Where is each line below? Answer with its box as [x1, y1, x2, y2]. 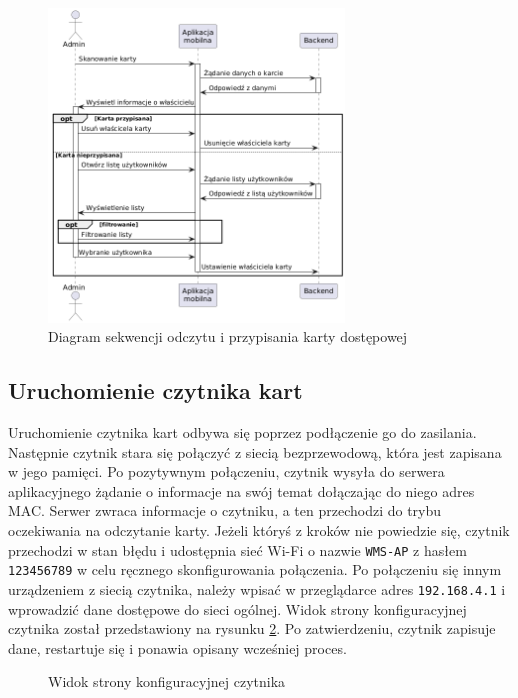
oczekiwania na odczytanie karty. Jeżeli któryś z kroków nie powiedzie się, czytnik [8, 519, 510, 540]
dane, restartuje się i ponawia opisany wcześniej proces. [8, 637, 347, 658]
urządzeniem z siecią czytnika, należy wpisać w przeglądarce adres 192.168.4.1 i [8, 578, 506, 599]
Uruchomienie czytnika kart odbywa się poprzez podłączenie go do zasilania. [8, 421, 477, 442]
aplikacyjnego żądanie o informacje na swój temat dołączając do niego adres [8, 480, 475, 501]
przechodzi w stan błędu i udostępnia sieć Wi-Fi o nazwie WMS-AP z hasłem [8, 539, 467, 560]
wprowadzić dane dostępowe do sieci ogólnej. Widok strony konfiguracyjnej [8, 598, 467, 619]
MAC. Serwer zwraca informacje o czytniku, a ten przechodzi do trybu [8, 500, 442, 521]
